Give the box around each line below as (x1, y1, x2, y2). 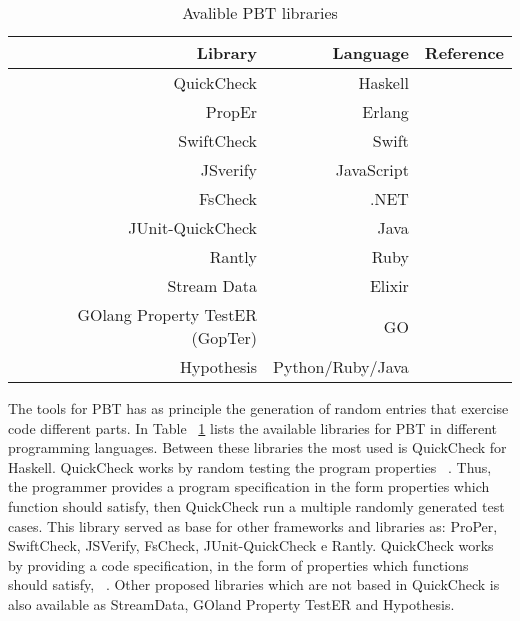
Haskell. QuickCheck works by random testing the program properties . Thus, (8, 456, 492, 477)
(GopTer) (191, 326, 258, 349)
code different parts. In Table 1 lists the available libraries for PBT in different (8, 417, 497, 438)
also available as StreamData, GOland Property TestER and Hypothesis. (8, 593, 455, 614)
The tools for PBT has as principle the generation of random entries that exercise (8, 398, 509, 418)
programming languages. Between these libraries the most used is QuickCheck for (8, 437, 507, 458)
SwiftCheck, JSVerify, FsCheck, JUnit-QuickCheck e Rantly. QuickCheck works (8, 535, 494, 556)
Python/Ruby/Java (273, 355, 409, 378)
